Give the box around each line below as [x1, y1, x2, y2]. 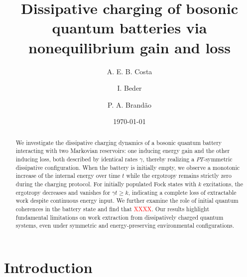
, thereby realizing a [142, 154, 195, 163]
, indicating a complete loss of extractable [128, 188, 237, 196]
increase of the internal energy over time [15, 171, 121, 180]
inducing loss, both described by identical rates [15, 154, 138, 163]
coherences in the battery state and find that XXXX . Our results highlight [15, 204, 210, 213]
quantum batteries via [52, 17, 207, 38]
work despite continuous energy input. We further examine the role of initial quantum [15, 196, 239, 205]
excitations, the [203, 179, 243, 188]
